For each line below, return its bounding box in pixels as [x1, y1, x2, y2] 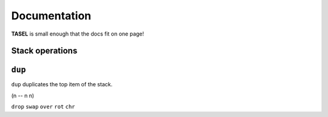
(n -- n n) [11, 92, 35, 99]
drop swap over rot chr [11, 103, 75, 110]
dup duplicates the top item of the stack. [11, 81, 112, 88]
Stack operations [11, 46, 78, 56]
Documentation [11, 9, 92, 22]
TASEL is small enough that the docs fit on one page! [11, 30, 145, 37]
